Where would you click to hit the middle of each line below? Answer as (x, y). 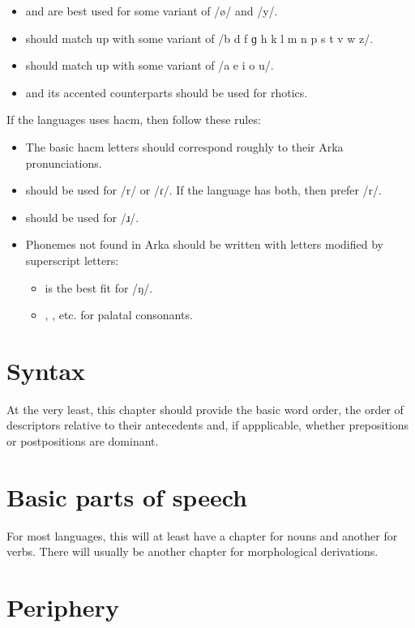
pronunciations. (64, 162)
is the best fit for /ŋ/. (99, 287)
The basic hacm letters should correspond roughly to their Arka (184, 146)
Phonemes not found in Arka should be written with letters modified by (204, 244)
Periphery (63, 607)
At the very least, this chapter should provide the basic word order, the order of (205, 409)
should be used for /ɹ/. (82, 217)
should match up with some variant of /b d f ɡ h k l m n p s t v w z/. (199, 38)
